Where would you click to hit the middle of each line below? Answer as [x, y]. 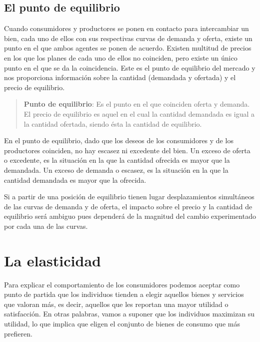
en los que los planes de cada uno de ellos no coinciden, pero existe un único [121, 57]
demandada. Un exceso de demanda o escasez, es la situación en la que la [116, 169]
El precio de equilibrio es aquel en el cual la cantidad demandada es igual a [139, 113]
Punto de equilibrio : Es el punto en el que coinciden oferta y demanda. [137, 104]
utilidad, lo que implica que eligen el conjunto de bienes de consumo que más [122, 323]
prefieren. [18, 333]
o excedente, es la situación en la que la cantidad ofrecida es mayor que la [117, 160]
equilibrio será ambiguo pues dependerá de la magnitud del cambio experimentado [130, 216]
